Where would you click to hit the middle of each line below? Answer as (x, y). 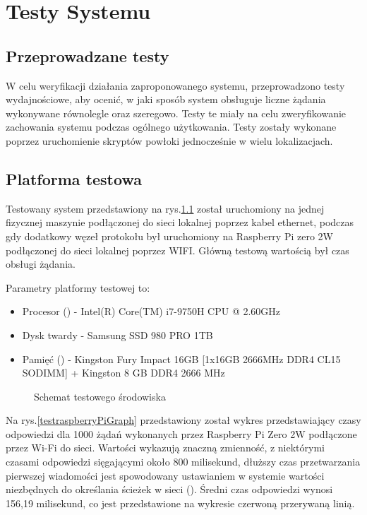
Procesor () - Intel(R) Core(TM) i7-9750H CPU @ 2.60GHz (151, 311)
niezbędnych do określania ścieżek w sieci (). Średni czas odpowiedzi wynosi (169, 489)
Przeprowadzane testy (88, 55)
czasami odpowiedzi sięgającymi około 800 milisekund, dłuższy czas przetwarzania (183, 462)
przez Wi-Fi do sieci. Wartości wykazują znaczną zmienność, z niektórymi (166, 448)
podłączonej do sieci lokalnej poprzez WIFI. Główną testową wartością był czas (178, 250)
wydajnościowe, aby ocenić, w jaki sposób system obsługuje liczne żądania (166, 99)
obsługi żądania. (41, 264)
